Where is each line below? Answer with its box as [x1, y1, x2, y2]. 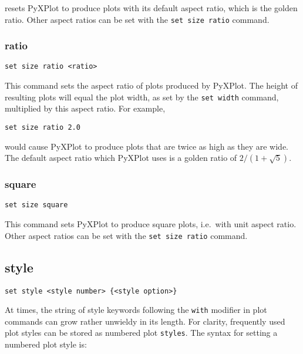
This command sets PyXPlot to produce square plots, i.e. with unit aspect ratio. [5, 218, 297, 230]
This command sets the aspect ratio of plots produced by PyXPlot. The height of [5, 79, 298, 92]
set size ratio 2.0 [5, 123, 80, 132]
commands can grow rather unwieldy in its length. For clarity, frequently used [5, 315, 285, 327]
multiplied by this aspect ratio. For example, [5, 102, 166, 114]
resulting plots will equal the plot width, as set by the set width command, [5, 90, 279, 103]
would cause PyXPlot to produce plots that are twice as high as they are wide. [5, 140, 289, 152]
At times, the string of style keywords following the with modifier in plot [5, 304, 267, 316]
